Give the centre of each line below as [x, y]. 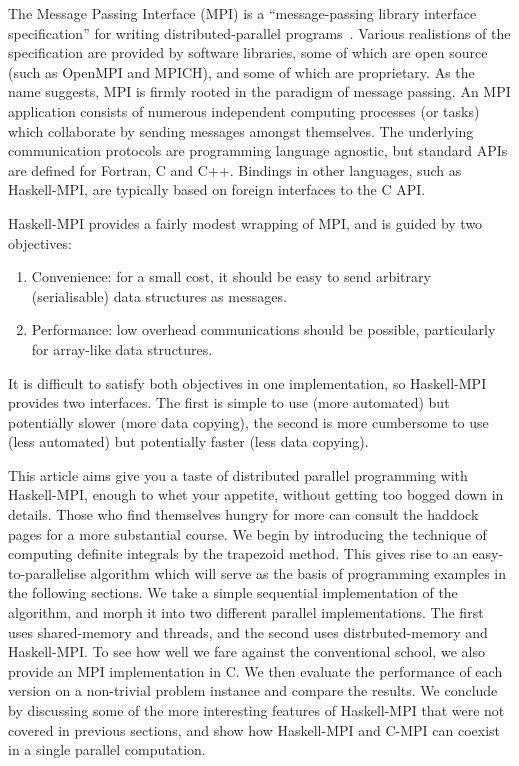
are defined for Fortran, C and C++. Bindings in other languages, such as [235, 169]
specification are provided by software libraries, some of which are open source [248, 52]
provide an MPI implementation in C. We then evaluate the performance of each [255, 670]
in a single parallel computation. [107, 749]
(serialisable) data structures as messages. [159, 295]
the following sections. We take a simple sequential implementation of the [233, 592]
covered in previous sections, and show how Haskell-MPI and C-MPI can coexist [254, 729]
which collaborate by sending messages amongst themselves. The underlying [241, 130]
